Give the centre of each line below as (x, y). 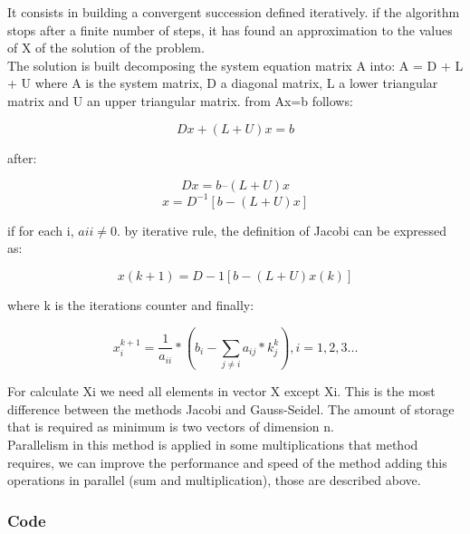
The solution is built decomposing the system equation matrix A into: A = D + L (235, 65)
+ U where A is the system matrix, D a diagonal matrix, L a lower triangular (223, 83)
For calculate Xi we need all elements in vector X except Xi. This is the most (221, 391)
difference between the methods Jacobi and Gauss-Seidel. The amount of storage (231, 408)
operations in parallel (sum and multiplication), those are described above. (214, 480)
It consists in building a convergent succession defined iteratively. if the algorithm (234, 12)
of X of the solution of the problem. (106, 48)
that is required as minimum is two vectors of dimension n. (171, 427)
